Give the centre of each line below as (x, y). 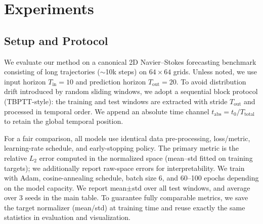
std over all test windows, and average (191, 187)
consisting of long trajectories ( (52, 72)
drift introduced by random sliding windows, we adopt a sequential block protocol (131, 91)
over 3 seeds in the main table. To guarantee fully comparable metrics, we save (126, 197)
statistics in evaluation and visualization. (67, 217)
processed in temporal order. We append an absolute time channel (107, 111)
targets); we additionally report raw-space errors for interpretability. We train (124, 168)
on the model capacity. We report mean (65, 187)
